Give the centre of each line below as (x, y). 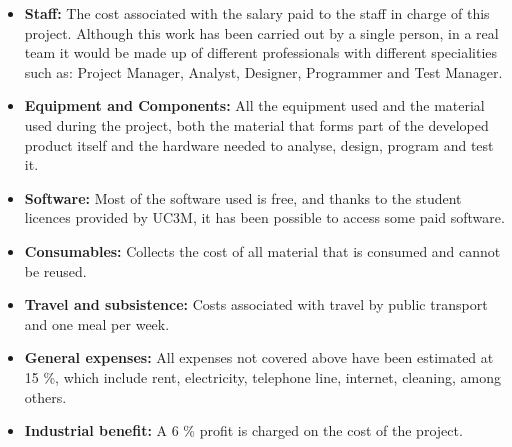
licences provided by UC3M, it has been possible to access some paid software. (264, 217)
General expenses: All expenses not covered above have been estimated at (259, 357)
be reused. (55, 270)
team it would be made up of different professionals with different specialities (261, 52)
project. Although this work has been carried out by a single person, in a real (261, 32)
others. (45, 396)
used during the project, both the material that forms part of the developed (256, 124)
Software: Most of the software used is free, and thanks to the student (243, 197)
